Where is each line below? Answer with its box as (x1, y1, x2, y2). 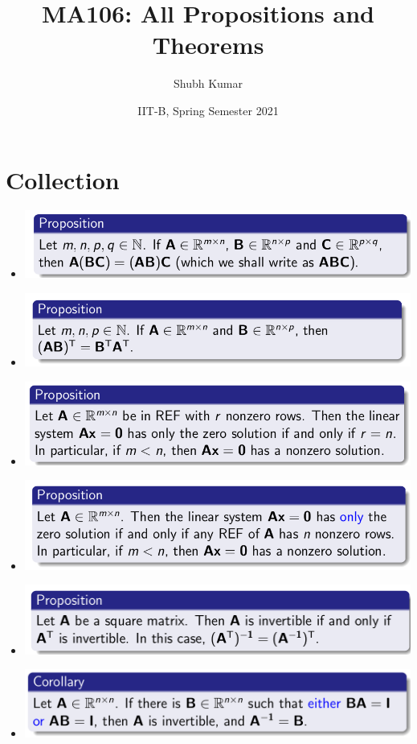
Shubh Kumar (173, 75, 243, 92)
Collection (6, 163, 120, 196)
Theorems (152, 28, 264, 61)
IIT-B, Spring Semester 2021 (137, 101, 279, 118)
